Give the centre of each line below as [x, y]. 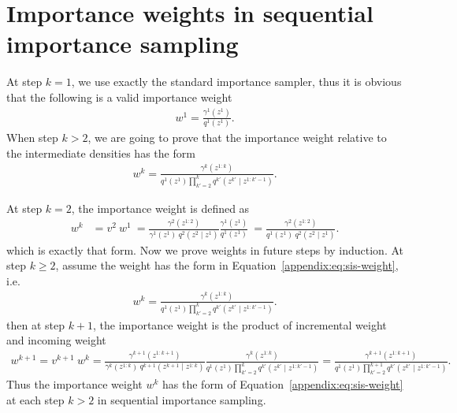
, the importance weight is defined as [160, 208]
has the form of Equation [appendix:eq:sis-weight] [283, 384]
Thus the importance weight [74, 384]
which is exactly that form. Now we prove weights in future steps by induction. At [205, 249]
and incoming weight [56, 340]
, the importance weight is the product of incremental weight [240, 324]
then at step [35, 324]
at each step [35, 399]
